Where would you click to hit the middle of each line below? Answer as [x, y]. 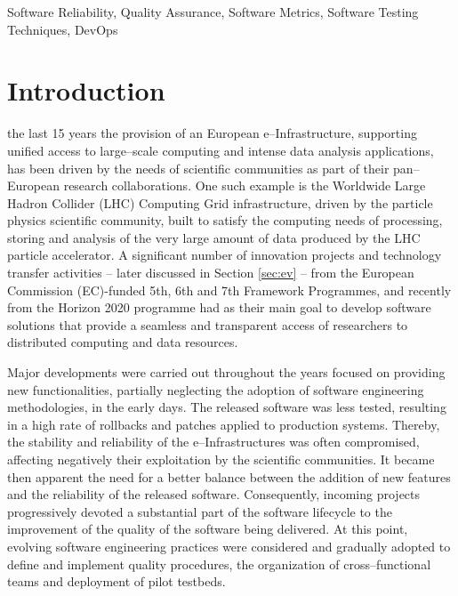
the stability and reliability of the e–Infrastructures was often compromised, [213, 442]
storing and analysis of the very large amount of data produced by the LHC [214, 237]
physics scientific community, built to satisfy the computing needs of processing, [225, 220]
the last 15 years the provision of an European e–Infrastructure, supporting [212, 133]
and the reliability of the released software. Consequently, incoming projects [214, 494]
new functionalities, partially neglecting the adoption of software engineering [216, 389]
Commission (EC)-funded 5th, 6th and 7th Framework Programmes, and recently [229, 290]
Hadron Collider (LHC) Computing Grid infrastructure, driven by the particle [220, 202]
